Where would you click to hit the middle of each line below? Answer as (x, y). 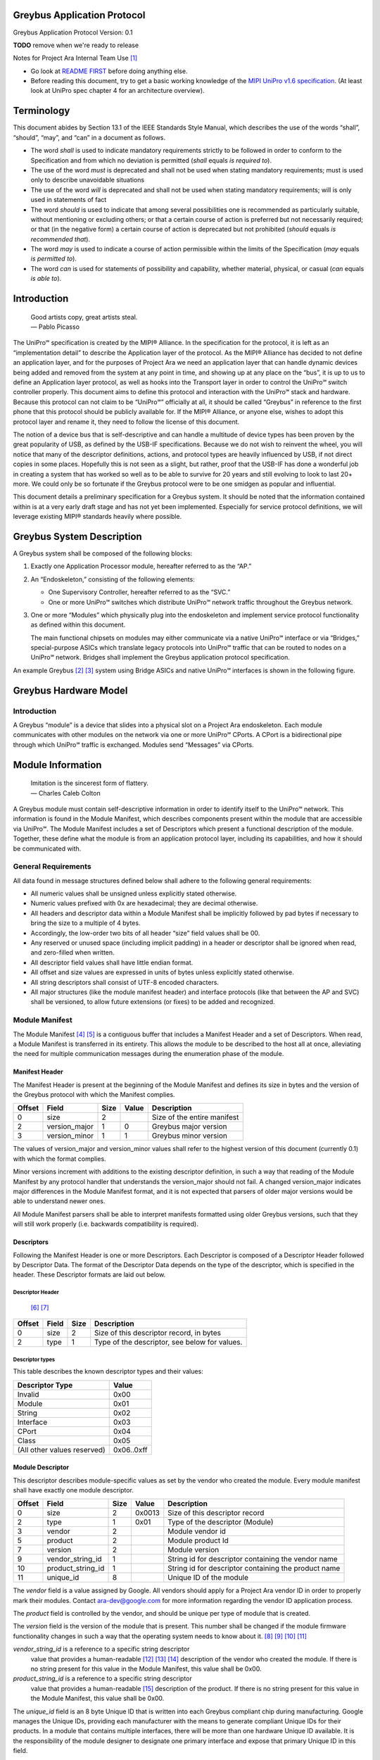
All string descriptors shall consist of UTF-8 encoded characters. (125, 982)
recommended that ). (61, 239)
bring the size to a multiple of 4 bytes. (85, 923)
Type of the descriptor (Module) (221, 1522)
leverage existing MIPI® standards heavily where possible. (97, 517)
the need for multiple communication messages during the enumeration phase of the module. (148, 1054)
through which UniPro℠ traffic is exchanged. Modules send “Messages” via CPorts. (133, 744)
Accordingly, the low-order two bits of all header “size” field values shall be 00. (145, 933)
